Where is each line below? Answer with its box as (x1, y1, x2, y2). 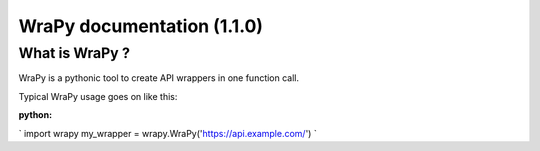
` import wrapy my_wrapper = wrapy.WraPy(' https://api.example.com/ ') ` (18, 127, 317, 139)
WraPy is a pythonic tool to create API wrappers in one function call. (18, 72, 300, 84)
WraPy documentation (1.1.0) (18, 15, 264, 37)
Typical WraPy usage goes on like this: (18, 90, 178, 102)
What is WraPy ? (18, 44, 130, 62)
